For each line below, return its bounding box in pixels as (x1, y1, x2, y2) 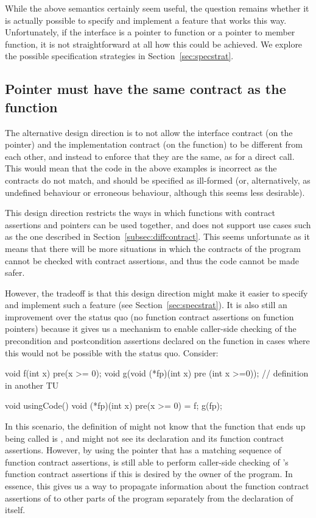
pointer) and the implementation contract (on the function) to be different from (5, 138, 303, 151)
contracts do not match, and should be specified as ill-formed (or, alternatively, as (5, 173, 311, 186)
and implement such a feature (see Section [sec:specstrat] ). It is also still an (5, 298, 287, 311)
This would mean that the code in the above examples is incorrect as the (5, 162, 277, 174)
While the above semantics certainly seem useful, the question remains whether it (5, 2, 309, 14)
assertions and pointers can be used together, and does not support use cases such (5, 218, 311, 231)
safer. (5, 266, 25, 279)
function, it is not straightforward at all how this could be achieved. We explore (5, 37, 303, 50)
